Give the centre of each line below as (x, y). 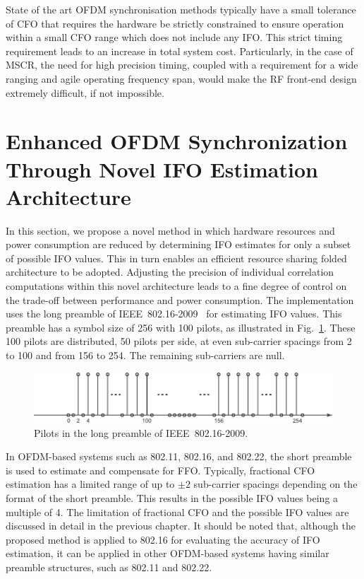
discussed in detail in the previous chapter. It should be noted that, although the (181, 526)
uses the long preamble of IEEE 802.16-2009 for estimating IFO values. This (174, 314)
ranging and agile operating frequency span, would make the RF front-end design (181, 78)
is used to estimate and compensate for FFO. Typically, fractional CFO (160, 470)
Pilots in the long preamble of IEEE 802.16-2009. (141, 432)
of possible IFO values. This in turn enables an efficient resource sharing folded (176, 258)
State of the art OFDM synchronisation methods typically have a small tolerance (181, 9)
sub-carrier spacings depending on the (275, 484)
